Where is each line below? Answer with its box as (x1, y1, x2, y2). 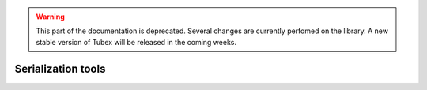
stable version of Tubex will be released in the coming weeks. (36, 37, 237, 47)
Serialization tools (14, 62, 106, 75)
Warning (36, 12, 65, 21)
